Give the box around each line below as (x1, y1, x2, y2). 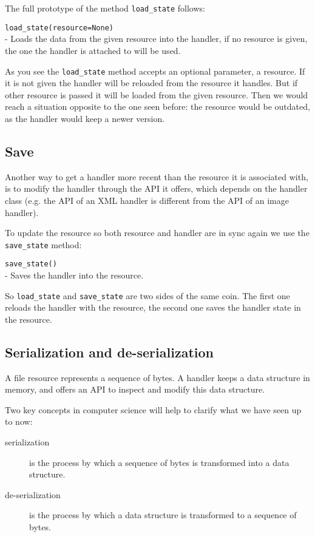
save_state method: (5, 238, 82, 251)
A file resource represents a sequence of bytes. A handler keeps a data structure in (5, 371, 310, 383)
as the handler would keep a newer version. (5, 112, 165, 124)
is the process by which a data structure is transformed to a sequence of (29, 508, 297, 521)
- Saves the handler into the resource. (5, 269, 144, 282)
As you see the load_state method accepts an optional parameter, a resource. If (5, 64, 305, 77)
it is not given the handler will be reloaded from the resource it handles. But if (5, 76, 298, 89)
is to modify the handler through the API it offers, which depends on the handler (5, 182, 308, 195)
